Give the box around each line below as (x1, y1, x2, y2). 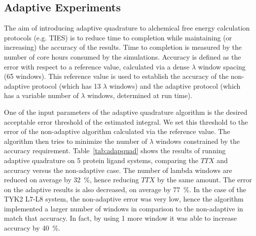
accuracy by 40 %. (4, 223, 60, 233)
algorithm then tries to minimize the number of (4, 135, 147, 146)
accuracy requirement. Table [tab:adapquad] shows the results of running (4, 145, 226, 156)
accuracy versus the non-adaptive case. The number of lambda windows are (4, 165, 232, 175)
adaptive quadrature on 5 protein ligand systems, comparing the (4, 155, 198, 165)
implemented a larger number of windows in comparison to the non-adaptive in (4, 203, 243, 213)
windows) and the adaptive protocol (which (109, 80, 241, 91)
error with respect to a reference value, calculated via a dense (4, 61, 190, 71)
